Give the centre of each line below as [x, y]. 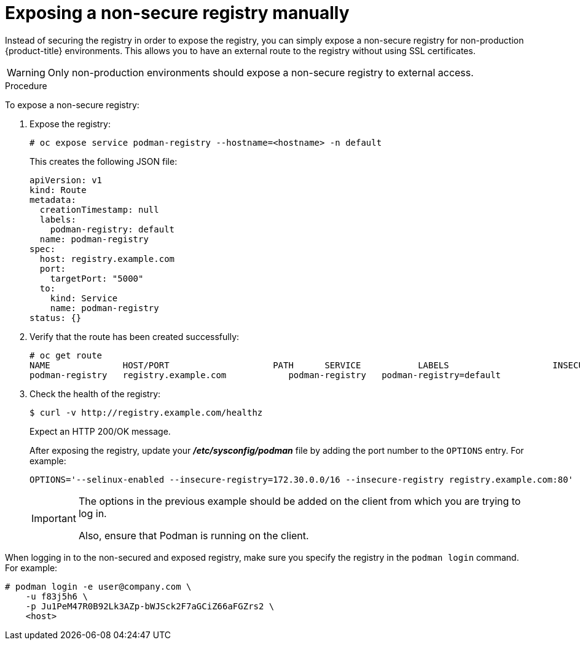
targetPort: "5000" [97, 278]
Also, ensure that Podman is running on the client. [194, 535]
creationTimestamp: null [99, 209]
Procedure [26, 85]
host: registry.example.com [107, 259]
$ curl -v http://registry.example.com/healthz [146, 412]
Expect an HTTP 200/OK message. [100, 431]
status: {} [56, 318]
